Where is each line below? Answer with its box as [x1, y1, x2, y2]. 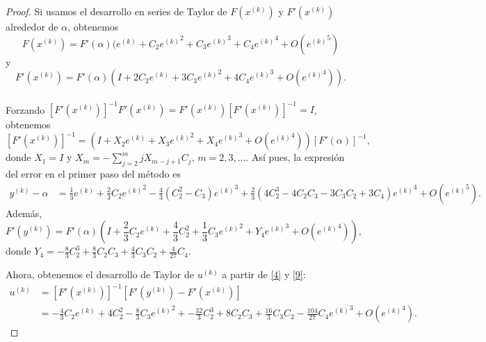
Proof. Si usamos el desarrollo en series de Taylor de [6, 4, 227, 18]
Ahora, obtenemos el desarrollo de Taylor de [6, 267, 194, 282]
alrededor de [6, 19, 58, 33]
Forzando [6, 102, 45, 117]
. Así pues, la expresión [245, 150, 345, 164]
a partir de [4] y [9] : [222, 267, 306, 282]
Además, [6, 205, 42, 220]
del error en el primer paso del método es [6, 166, 181, 181]
